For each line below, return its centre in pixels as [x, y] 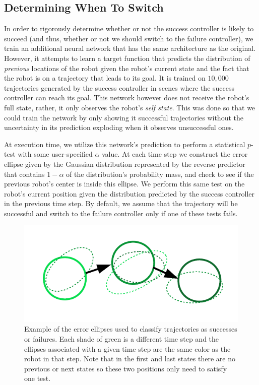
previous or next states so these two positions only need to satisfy [126, 368]
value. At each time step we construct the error [175, 154]
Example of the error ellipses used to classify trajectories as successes [131, 329]
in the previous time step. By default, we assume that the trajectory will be [121, 203]
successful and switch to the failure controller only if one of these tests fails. [121, 213]
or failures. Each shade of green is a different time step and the [122, 338]
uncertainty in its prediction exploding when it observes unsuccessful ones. [119, 127]
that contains [24, 174]
